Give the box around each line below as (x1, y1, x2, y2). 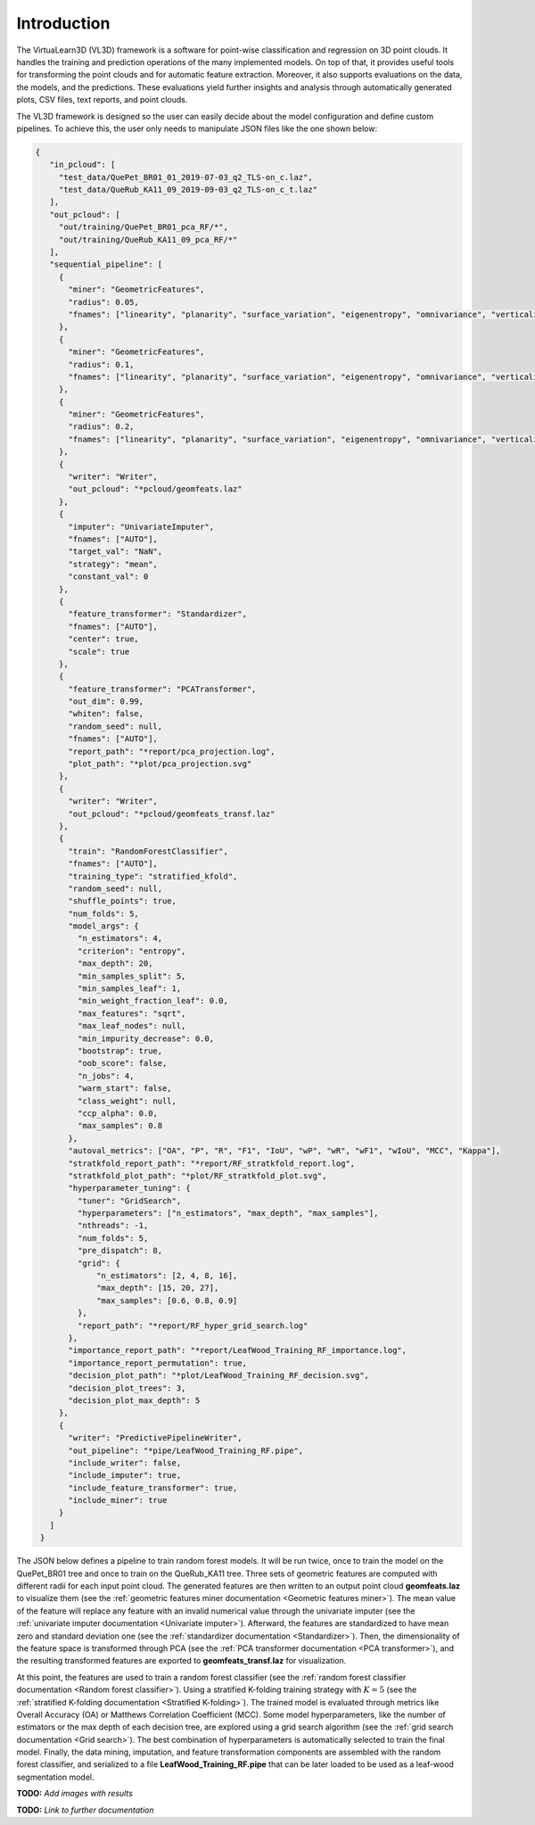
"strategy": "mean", (68, 558, 158, 569)
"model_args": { (68, 921, 140, 931)
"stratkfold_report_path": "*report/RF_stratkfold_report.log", (68, 1158, 356, 1168)
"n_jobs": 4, (77, 1070, 135, 1081)
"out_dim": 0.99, (68, 697, 144, 706)
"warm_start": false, (77, 1084, 173, 1094)
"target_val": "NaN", (68, 547, 163, 557)
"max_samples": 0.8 (77, 1120, 163, 1131)
